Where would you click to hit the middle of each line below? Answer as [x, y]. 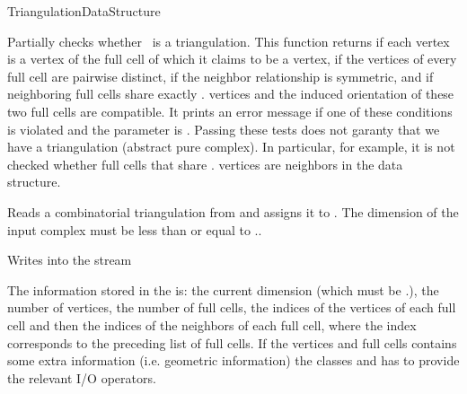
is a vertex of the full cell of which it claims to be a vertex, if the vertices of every [232, 59]
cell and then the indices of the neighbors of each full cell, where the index [212, 324]
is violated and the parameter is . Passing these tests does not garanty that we [224, 129]
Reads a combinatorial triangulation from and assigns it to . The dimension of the [233, 211]
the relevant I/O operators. [82, 377]
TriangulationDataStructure [84, 11]
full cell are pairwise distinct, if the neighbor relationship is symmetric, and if [220, 76]
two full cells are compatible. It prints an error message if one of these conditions [230, 111]
